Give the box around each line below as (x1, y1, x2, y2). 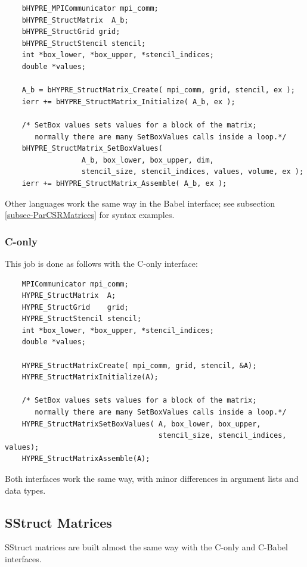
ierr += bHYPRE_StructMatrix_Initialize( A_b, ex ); (21, 97, 235, 106)
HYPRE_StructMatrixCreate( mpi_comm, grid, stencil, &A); (21, 361, 257, 370)
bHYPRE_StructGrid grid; (21, 27, 120, 36)
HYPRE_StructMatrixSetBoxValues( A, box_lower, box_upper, (21, 419, 261, 428)
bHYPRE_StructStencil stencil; (21, 39, 146, 48)
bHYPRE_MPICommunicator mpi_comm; (21, 4, 159, 13)
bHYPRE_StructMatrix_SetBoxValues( (21, 144, 163, 153)
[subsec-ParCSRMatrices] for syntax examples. (5, 208, 175, 221)
